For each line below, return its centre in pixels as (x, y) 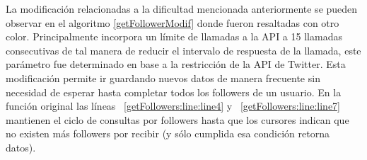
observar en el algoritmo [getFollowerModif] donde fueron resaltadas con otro (173, 22)
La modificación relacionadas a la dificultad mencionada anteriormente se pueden (182, 8)
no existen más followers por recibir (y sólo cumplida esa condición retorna (168, 133)
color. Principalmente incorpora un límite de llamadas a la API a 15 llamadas (174, 36)
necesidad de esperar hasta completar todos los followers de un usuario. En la (174, 92)
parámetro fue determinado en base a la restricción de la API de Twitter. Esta (176, 64)
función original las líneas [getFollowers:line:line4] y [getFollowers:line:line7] (173, 106)
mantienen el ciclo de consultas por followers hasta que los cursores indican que (177, 119)
